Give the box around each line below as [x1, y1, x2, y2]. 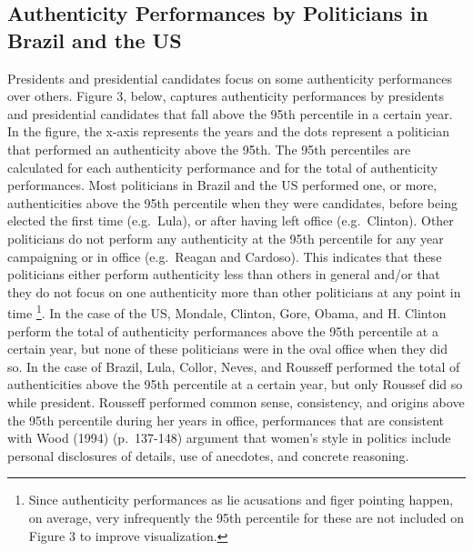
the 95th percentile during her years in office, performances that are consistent [7, 410, 445, 429]
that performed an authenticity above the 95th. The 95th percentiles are [7, 139, 411, 158]
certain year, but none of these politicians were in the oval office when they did [7, 339, 448, 358]
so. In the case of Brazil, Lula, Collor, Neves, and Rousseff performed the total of [7, 356, 460, 376]
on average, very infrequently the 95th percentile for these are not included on [28, 507, 465, 526]
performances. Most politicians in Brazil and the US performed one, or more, [7, 175, 438, 195]
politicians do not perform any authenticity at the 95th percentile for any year [7, 228, 444, 247]
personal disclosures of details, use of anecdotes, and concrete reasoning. [7, 446, 409, 465]
